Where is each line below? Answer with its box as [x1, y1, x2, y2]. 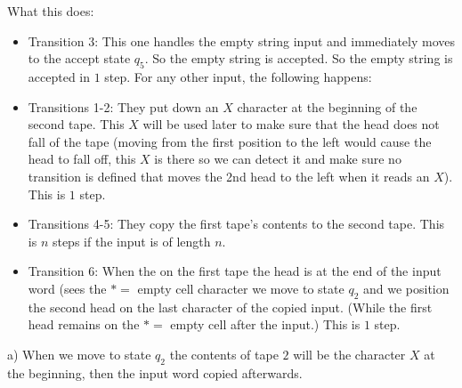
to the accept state [28, 49, 131, 68]
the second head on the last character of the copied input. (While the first [28, 297, 433, 316]
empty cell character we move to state [137, 279, 344, 297]
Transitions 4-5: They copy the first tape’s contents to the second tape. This [28, 214, 445, 233]
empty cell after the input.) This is [170, 315, 361, 334]
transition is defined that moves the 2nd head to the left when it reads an [28, 166, 430, 185]
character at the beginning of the [237, 97, 417, 116]
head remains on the [28, 315, 140, 334]
